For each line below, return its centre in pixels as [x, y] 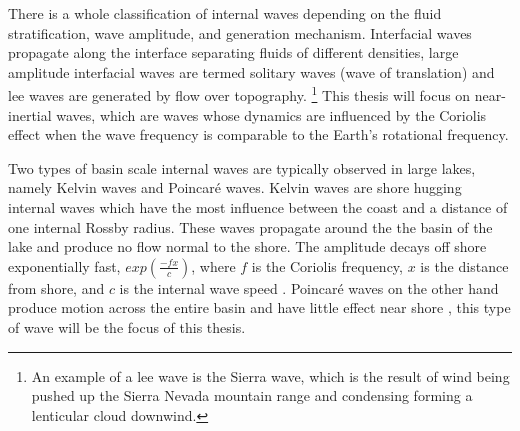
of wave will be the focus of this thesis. [127, 326]
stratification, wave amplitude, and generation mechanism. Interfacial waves [240, 32]
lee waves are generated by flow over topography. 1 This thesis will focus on [239, 94]
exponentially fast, [64, 265]
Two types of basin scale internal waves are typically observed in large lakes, [242, 167]
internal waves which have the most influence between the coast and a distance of [258, 207]
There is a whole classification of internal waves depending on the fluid [225, 13]
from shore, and [56, 287]
